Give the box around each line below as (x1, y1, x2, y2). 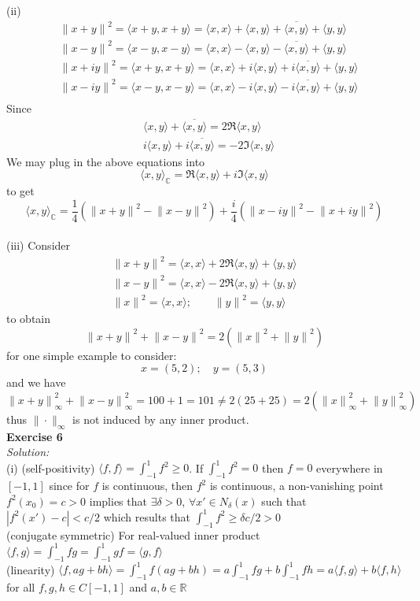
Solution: (6, 443, 50, 460)
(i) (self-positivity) (6, 459, 95, 476)
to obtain (6, 310, 51, 327)
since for (49, 477, 90, 494)
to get (6, 183, 35, 199)
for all (6, 578, 35, 595)
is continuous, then (101, 477, 193, 494)
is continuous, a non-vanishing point (209, 477, 384, 494)
